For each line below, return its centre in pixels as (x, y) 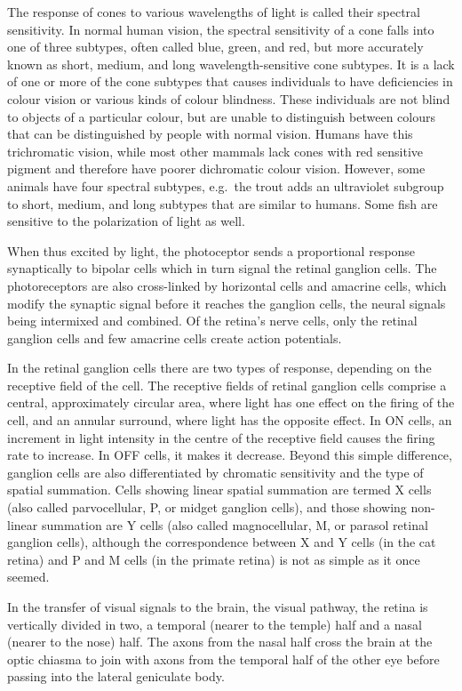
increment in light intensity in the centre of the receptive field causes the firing (221, 437)
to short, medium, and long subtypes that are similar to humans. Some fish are (223, 203)
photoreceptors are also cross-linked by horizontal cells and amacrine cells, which (227, 285)
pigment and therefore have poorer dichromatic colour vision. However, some (216, 169)
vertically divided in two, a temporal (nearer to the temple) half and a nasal (215, 624)
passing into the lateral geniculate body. (116, 676)
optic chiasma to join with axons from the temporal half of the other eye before (223, 659)
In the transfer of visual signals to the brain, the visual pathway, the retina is (218, 607)
